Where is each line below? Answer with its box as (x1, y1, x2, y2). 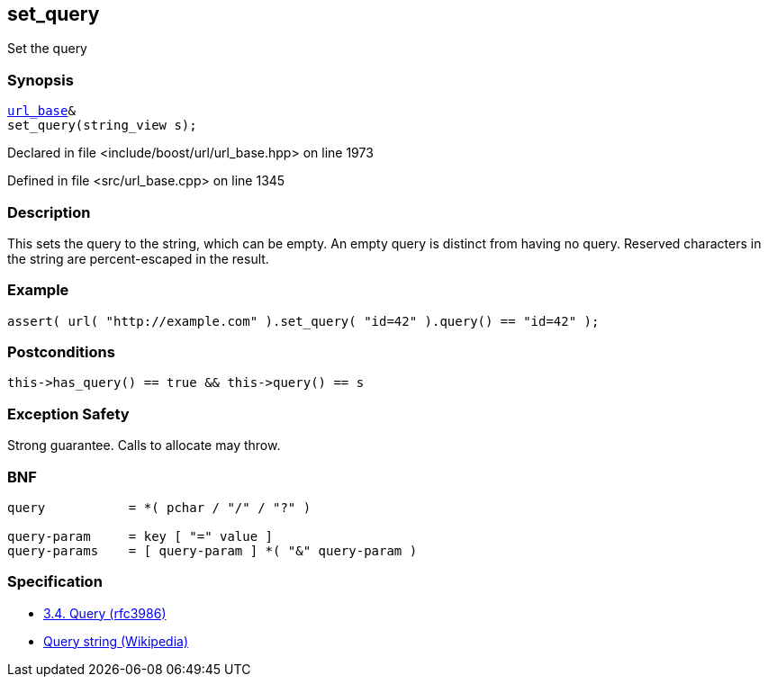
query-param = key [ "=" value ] (7, 528, 274, 544)
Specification (7, 572, 103, 591)
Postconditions (7, 343, 115, 362)
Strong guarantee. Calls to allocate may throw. (7, 437, 281, 454)
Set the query (7, 40, 87, 57)
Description (7, 202, 91, 221)
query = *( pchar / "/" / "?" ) (7, 499, 312, 515)
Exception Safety (7, 404, 130, 423)
